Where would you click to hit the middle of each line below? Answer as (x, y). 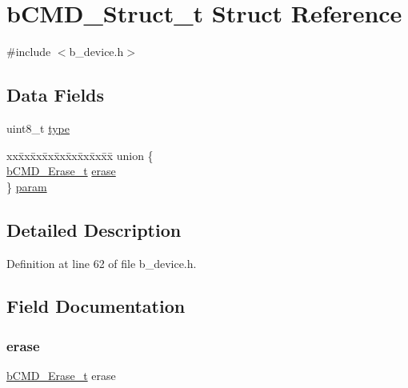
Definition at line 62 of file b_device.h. (102, 263)
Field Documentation (96, 306)
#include (29, 52)
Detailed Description (94, 229)
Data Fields (56, 95)
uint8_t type (38, 128)
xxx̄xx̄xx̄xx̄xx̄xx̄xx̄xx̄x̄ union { (80, 155)
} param (27, 186)
